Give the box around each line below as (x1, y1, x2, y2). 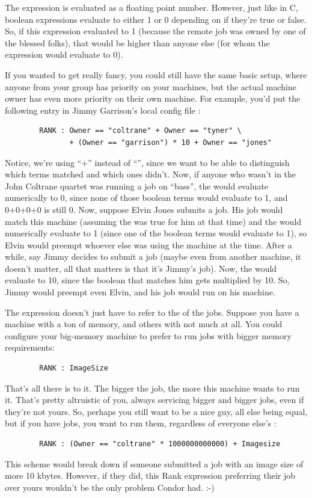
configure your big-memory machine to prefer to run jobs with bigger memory (5, 329, 292, 342)
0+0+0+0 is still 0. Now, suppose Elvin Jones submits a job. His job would (5, 203, 283, 215)
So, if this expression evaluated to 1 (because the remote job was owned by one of (5, 25, 306, 37)
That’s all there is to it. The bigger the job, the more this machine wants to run (5, 381, 300, 394)
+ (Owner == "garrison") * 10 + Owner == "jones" (69, 138, 272, 147)
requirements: (5, 341, 55, 354)
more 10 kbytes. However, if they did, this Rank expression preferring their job (5, 469, 296, 482)
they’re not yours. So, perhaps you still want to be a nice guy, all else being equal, (5, 405, 308, 417)
